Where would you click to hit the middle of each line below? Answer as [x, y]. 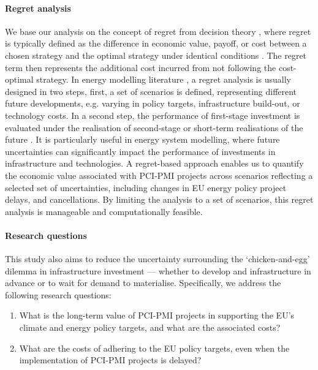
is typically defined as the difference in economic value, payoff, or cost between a [156, 43]
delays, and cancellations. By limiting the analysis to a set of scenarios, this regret [159, 199]
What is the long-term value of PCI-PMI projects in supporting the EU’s [157, 315]
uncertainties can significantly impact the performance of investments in [140, 151]
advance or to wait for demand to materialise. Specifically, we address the [143, 283]
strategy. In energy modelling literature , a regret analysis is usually [164, 79]
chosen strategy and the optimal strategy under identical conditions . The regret [156, 55]
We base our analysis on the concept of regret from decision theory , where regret [158, 31]
